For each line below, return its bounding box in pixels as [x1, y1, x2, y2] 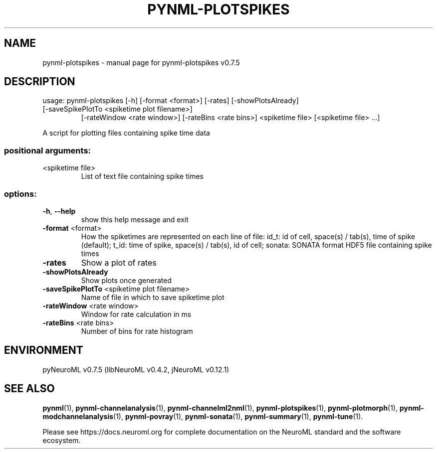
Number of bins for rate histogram [81, 326, 193, 335]
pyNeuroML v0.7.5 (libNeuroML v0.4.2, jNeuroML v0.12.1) [42, 365, 229, 374]
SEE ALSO [4, 382, 55, 395]
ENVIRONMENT [4, 344, 83, 357]
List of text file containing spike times [81, 172, 204, 181]
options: [4, 188, 37, 199]
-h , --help [42, 206, 76, 215]
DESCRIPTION [4, 75, 75, 88]
